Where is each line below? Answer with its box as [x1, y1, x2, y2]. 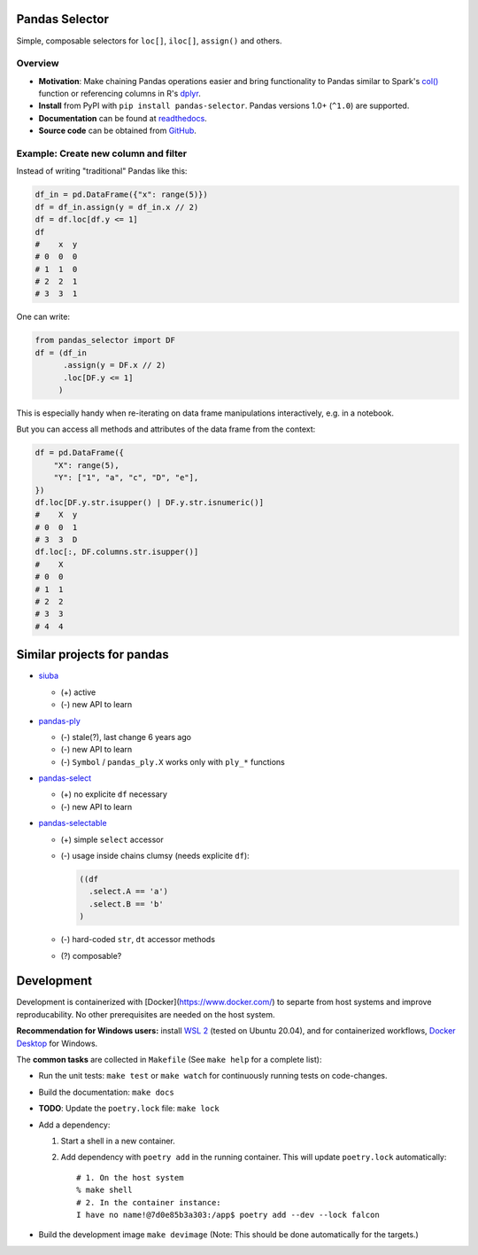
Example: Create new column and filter [16, 147, 188, 160]
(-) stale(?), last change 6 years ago [60, 731, 192, 742]
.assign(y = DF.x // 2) [63, 360, 166, 370]
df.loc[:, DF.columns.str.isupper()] [35, 547, 199, 557]
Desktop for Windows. [16, 1038, 98, 1048]
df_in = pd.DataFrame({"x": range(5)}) [35, 190, 208, 199]
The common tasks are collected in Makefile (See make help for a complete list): [16, 1055, 322, 1065]
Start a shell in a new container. [60, 1135, 176, 1146]
